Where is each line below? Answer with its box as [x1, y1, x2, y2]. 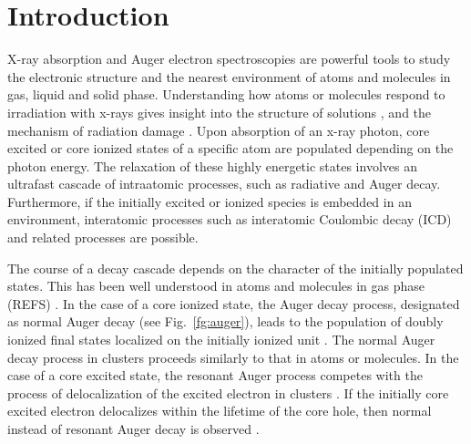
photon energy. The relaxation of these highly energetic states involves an [7, 156, 417, 175]
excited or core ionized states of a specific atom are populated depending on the [7, 139, 454, 158]
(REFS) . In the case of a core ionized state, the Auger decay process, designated [7, 294, 460, 313]
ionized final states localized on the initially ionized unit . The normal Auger [7, 330, 435, 349]
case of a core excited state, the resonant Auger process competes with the [7, 366, 423, 385]
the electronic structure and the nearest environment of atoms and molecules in [7, 67, 451, 86]
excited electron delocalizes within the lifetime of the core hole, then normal [7, 401, 432, 420]
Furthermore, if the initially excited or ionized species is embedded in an [7, 191, 412, 211]
